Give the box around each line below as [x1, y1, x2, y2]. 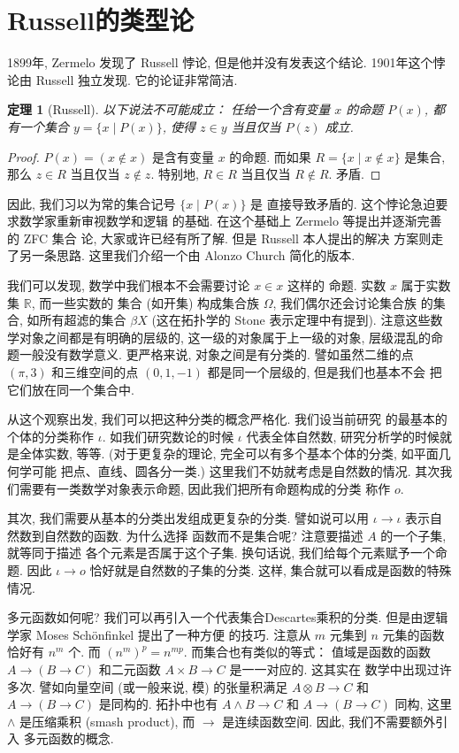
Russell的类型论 [7, 2, 195, 38]
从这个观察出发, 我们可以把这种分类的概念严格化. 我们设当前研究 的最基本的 [7, 410, 448, 428]
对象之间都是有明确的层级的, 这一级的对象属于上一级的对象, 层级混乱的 [19, 327, 432, 346]
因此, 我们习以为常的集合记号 [7, 194, 176, 212]
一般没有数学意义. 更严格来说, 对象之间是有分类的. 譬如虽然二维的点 [19, 345, 414, 364]
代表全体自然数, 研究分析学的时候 [246, 426, 440, 445]
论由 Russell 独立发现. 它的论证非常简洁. [7, 70, 238, 88]
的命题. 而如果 [229, 147, 311, 165]
